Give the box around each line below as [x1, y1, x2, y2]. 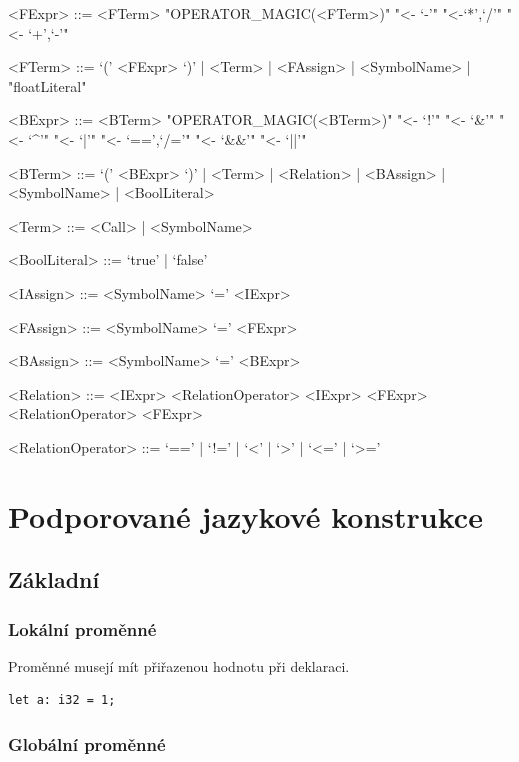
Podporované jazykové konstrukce [8, 495, 483, 536]
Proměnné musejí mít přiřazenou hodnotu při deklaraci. [8, 655, 350, 676]
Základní [8, 564, 100, 595]
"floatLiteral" [8, 75, 87, 96]
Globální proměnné [8, 731, 166, 756]
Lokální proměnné [8, 616, 157, 641]
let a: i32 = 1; [8, 693, 116, 708]
